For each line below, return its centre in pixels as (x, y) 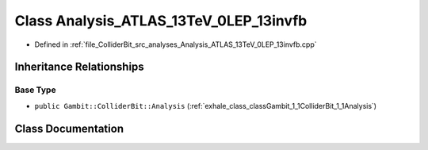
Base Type (35, 90)
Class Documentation (69, 128)
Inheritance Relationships (79, 67)
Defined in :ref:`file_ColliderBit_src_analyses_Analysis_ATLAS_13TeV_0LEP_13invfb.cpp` (176, 44)
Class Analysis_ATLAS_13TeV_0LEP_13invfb (161, 21)
